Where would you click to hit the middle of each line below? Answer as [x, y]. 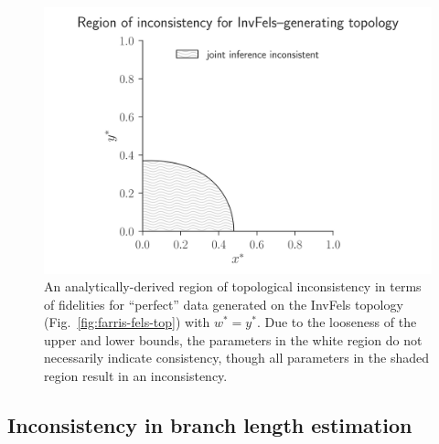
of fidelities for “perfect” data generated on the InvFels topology [224, 304]
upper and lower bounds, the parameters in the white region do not [233, 339]
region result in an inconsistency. [136, 376]
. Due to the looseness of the [337, 322]
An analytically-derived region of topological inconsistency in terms [233, 286]
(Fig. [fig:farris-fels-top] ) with [127, 322]
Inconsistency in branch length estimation [210, 425]
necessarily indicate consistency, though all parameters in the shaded [236, 358]
